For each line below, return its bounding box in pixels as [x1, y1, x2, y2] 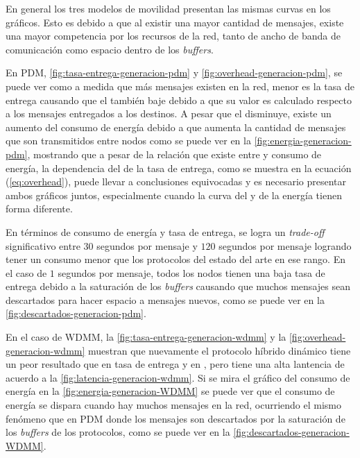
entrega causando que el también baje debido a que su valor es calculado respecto [6, 92, 352, 107]
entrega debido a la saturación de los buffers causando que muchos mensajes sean [6, 279, 350, 294]
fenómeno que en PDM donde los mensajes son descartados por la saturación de [6, 411, 345, 425]
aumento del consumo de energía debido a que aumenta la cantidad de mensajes [6, 119, 346, 134]
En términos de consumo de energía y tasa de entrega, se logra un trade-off [6, 224, 325, 239]
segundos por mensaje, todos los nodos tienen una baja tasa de [58, 265, 325, 280]
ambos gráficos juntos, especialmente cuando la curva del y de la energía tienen [6, 187, 342, 202]
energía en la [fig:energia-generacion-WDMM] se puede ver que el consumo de [6, 384, 335, 398]
